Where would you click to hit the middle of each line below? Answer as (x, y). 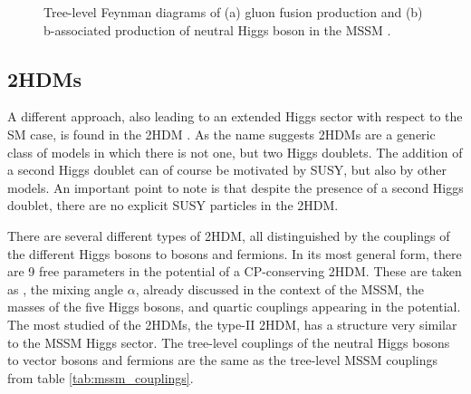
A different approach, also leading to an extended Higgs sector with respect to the (235, 116)
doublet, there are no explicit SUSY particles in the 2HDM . (173, 205)
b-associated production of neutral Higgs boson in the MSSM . (217, 29)
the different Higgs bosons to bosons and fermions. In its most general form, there (235, 253)
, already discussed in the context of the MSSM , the (280, 288)
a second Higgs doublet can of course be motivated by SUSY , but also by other (227, 170)
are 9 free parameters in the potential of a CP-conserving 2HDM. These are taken (235, 271)
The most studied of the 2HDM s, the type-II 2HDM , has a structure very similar (232, 324)
